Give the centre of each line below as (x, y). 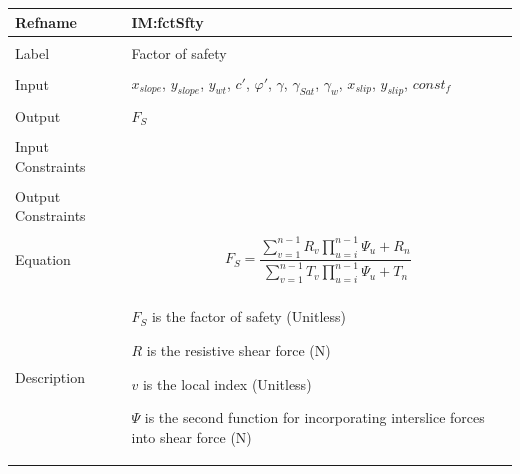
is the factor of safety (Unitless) (248, 316)
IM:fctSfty (167, 21)
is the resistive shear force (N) (238, 350)
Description (50, 376)
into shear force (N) (191, 436)
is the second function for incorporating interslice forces (314, 417)
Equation (43, 258)
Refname (46, 21)
